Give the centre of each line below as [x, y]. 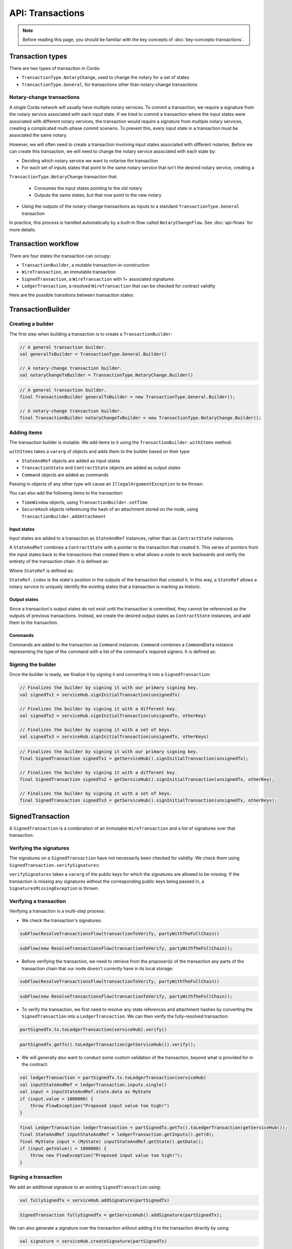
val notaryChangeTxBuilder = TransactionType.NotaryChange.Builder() [106, 375]
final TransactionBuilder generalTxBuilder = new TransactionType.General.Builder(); [127, 397]
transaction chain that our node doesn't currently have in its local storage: [98, 968]
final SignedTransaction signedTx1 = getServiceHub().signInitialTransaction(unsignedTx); [134, 759]
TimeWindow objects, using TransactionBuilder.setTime [85, 502]
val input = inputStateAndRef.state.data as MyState [85, 1092]
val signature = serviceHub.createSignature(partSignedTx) [93, 1241]
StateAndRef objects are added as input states [71, 461]
